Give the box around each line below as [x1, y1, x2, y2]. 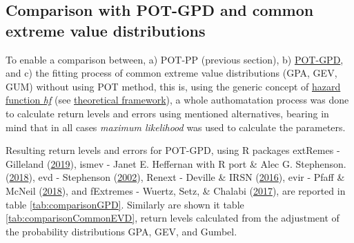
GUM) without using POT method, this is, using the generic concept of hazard [6, 79, 341, 93]
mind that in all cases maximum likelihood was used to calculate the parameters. [6, 119, 346, 134]
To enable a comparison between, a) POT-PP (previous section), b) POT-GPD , [6, 52, 344, 66]
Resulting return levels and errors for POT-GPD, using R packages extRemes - [6, 143, 340, 157]
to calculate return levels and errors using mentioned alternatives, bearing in [6, 106, 329, 120]
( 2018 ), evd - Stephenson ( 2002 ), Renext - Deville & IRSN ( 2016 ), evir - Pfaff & [6, 170, 345, 184]
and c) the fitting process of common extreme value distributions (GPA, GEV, [6, 66, 337, 80]
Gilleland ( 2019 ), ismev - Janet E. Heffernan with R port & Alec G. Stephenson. [6, 156, 346, 171]
